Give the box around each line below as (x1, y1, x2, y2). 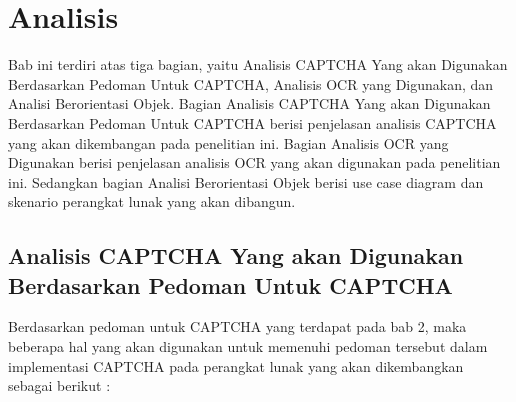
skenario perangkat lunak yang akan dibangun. (8, 191, 296, 212)
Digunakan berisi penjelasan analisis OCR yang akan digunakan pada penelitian (8, 152, 501, 173)
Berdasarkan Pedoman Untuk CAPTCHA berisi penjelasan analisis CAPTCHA (8, 112, 497, 133)
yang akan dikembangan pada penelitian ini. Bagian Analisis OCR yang (8, 132, 449, 153)
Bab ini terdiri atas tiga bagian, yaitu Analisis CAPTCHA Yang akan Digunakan (8, 54, 508, 75)
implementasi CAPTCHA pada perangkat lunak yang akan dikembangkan (8, 355, 464, 376)
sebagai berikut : (8, 375, 111, 396)
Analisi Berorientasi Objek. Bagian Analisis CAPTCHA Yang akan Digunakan (8, 93, 491, 114)
